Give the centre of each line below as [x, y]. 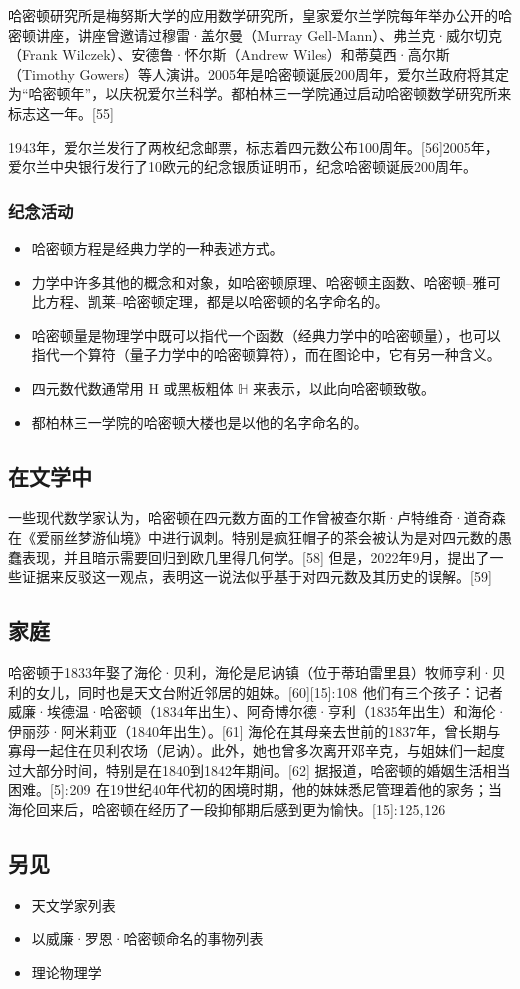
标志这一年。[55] [61, 112]
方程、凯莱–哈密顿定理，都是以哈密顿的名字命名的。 [217, 301]
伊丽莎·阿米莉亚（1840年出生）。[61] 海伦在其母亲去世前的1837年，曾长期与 [254, 730]
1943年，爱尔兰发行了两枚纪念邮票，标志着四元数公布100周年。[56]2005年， [253, 146]
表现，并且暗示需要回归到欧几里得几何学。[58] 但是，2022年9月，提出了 [255, 556]
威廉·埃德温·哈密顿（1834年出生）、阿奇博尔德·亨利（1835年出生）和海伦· [257, 711]
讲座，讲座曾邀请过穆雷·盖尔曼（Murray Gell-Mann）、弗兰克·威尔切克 [269, 34]
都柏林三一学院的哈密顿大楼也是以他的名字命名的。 [199, 421]
